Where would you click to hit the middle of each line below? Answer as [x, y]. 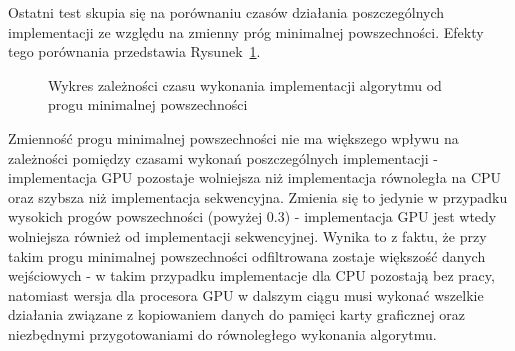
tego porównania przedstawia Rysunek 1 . [134, 51]
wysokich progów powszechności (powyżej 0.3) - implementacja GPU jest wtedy [252, 216]
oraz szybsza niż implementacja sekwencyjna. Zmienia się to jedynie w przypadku [258, 196]
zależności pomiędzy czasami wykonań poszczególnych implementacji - [223, 157]
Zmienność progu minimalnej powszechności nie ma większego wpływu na [233, 137]
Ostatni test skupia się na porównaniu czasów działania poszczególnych [226, 12]
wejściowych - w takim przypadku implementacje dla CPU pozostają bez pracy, [251, 275]
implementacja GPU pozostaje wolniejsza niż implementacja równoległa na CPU [255, 177]
